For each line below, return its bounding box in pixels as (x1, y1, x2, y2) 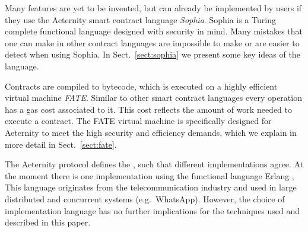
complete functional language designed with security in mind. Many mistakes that (5, 25, 303, 37)
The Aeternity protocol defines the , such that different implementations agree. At (5, 158, 304, 170)
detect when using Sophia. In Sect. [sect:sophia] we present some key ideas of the (5, 48, 300, 61)
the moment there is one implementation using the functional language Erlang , (5, 169, 294, 182)
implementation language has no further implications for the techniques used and (5, 204, 300, 217)
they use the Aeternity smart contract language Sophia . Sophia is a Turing (5, 13, 276, 26)
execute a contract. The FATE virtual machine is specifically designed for (5, 115, 272, 127)
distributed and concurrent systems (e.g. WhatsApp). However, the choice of (5, 192, 285, 205)
